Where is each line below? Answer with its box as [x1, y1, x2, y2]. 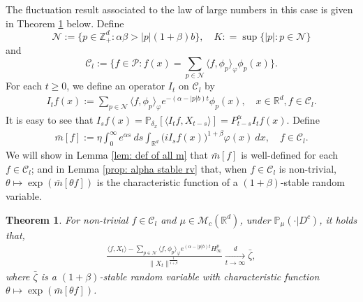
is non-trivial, [279, 161, 336, 175]
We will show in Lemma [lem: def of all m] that [6, 148, 208, 162]
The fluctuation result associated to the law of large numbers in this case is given [6, 2, 353, 16]
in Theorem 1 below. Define [6, 15, 124, 30]
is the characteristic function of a [96, 175, 238, 189]
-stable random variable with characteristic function [99, 268, 320, 283]
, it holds [319, 212, 357, 226]
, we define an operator [66, 78, 165, 93]
